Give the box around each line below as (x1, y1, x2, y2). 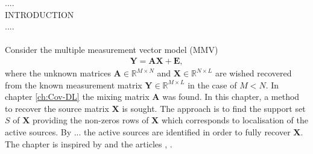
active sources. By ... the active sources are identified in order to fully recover (5, 125, 291, 138)
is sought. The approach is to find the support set (122, 102, 306, 114)
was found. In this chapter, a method (162, 90, 300, 103)
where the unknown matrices (5, 67, 111, 79)
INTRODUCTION (5, 8, 74, 20)
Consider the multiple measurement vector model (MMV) (5, 43, 218, 56)
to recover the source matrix (5, 102, 109, 114)
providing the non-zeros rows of (33, 114, 149, 126)
